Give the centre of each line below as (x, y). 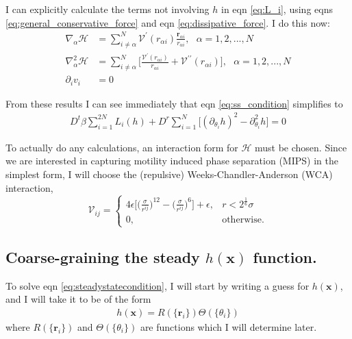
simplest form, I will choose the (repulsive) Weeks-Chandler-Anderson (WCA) (169, 174)
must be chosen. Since (301, 147)
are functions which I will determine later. (228, 326)
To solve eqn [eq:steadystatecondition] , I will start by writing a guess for (158, 285)
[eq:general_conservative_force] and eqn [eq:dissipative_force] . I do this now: (168, 22)
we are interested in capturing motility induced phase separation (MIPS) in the (172, 161)
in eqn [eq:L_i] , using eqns (277, 9)
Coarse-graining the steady (103, 256)
